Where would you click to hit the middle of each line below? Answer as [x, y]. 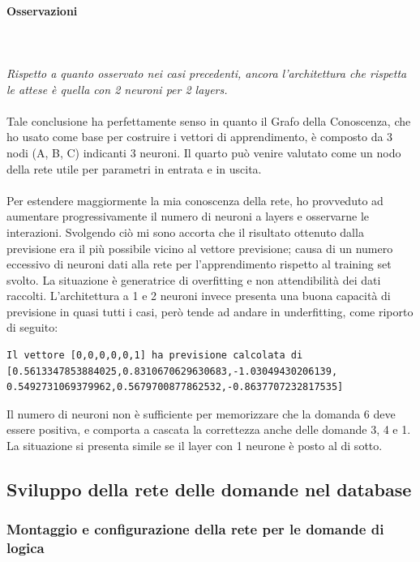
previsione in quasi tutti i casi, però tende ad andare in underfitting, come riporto [210, 311]
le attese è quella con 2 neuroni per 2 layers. [117, 89]
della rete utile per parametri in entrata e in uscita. [134, 168]
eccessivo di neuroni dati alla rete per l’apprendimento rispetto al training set [199, 264]
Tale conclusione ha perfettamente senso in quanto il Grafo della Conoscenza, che [209, 120]
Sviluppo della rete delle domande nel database [209, 489]
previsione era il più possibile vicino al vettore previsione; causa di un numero [200, 248]
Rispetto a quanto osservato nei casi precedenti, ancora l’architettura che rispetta [207, 73]
